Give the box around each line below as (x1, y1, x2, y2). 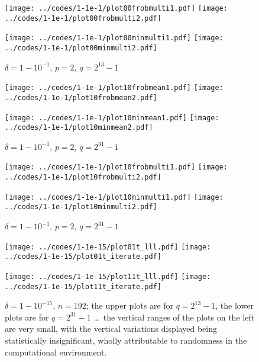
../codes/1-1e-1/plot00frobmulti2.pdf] (5, 14, 161, 23)
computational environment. (5, 345, 107, 358)
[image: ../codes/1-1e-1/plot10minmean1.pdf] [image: (5, 113, 219, 122)
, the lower (215, 299, 254, 312)
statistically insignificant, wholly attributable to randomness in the (5, 334, 247, 347)
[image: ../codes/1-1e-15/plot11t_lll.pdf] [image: (5, 272, 211, 281)
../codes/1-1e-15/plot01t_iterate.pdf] (5, 252, 161, 261)
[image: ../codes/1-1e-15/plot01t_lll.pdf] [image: (5, 242, 211, 251)
